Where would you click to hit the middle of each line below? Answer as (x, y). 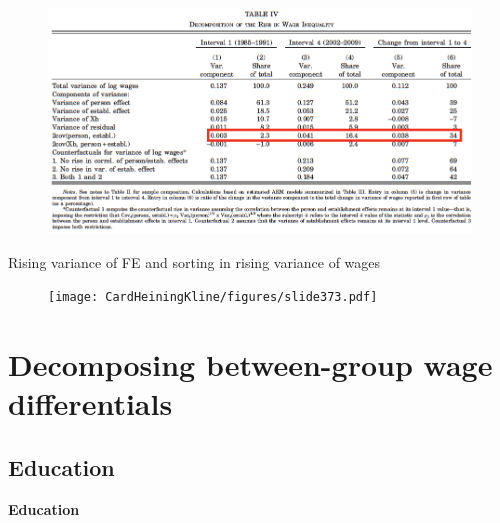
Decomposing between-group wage (250, 364)
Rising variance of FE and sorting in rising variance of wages (194, 261)
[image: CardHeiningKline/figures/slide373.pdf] (213, 297)
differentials (90, 403)
